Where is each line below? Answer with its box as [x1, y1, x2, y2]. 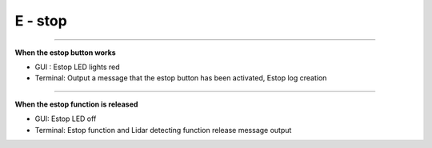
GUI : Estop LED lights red [34, 62, 120, 72]
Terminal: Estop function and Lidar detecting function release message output [34, 125, 292, 134]
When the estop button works [14, 48, 116, 57]
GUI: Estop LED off [34, 114, 97, 123]
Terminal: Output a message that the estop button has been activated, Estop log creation [34, 73, 327, 83]
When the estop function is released [14, 99, 138, 109]
